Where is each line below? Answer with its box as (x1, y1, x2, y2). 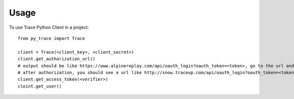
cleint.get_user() (18, 83, 62, 89)
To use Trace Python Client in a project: (9, 24, 89, 30)
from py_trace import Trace (18, 36, 85, 41)
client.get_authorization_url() (18, 56, 96, 62)
